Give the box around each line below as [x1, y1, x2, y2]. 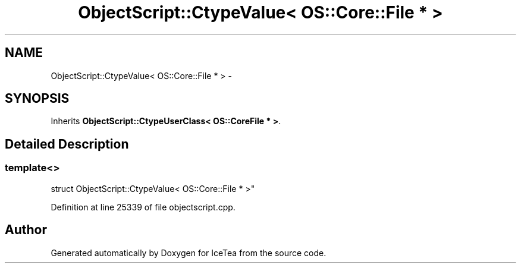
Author [5, 222, 47, 238]
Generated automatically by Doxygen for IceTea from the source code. [51, 247, 327, 258]
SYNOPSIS [5, 91, 70, 106]
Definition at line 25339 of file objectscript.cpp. [51, 201, 236, 212]
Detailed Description [5, 136, 129, 152]
